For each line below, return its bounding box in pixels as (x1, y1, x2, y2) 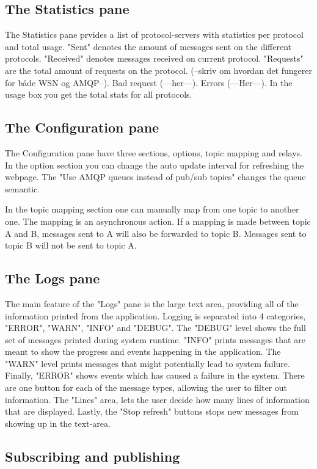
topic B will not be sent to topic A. (5, 239, 137, 252)
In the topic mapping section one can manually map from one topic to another (5, 203, 299, 216)
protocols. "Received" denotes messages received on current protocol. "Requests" (5, 52, 304, 65)
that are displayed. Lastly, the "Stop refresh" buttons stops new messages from (5, 405, 299, 418)
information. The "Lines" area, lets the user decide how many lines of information (5, 393, 310, 405)
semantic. (5, 182, 40, 195)
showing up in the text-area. (5, 416, 111, 429)
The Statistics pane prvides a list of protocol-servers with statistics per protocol (5, 28, 304, 41)
